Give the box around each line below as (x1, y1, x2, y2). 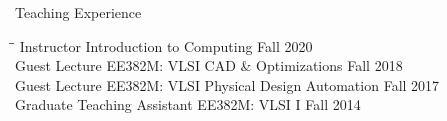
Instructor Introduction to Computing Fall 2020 (19, 35, 313, 56)
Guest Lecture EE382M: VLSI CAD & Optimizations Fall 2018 (15, 55, 403, 76)
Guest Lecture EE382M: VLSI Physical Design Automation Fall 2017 (15, 74, 440, 95)
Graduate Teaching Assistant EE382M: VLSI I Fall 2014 (15, 94, 361, 115)
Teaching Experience (15, 2, 142, 22)
